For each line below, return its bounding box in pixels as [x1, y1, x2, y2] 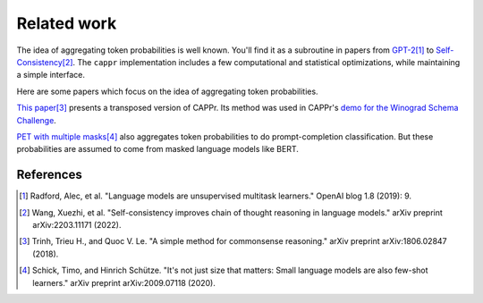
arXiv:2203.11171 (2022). [32, 219, 122, 230]
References [16, 167, 82, 182]
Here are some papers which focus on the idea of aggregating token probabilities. [16, 86, 318, 97]
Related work [16, 13, 117, 33]
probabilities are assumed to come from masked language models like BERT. [16, 144, 300, 155]
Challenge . [16, 114, 57, 125]
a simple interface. [16, 70, 85, 80]
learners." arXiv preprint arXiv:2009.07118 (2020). [32, 277, 216, 288]
